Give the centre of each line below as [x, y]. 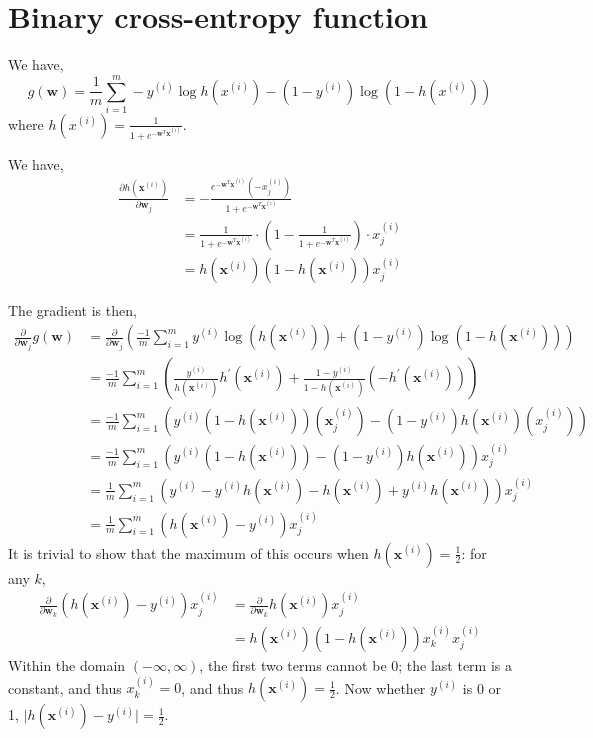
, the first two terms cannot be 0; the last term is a [356, 664]
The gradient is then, [72, 310]
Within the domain [67, 664]
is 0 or [482, 687]
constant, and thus [65, 687]
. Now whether [380, 687]
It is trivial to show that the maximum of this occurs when [188, 552]
